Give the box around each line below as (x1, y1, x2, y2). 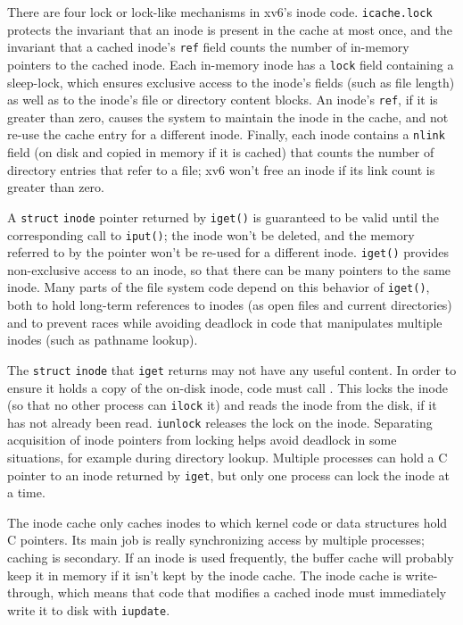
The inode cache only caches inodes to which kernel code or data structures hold (7, 512, 448, 531)
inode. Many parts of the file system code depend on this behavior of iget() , (7, 278, 430, 296)
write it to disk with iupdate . (7, 600, 170, 619)
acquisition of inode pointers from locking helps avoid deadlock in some (7, 430, 397, 449)
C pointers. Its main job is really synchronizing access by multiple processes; (7, 530, 425, 549)
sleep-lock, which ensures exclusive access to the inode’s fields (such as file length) (7, 72, 455, 91)
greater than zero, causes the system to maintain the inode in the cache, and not (7, 107, 449, 126)
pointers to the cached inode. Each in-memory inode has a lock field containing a (7, 54, 454, 73)
